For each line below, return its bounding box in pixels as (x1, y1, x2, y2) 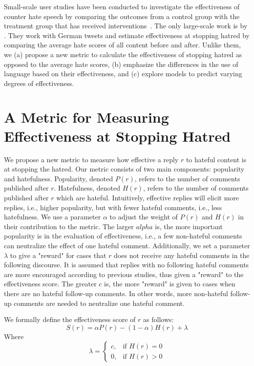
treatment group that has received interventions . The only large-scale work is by (4, 21, 248, 31)
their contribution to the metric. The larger (4, 221, 134, 231)
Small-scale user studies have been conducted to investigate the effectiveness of (4, 1, 240, 11)
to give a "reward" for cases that (10, 250, 106, 260)
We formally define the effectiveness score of (4, 314, 136, 324)
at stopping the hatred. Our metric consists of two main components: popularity (4, 164, 245, 174)
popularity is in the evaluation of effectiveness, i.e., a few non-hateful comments (4, 231, 242, 241)
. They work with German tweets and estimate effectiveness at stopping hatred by (4, 30, 250, 40)
